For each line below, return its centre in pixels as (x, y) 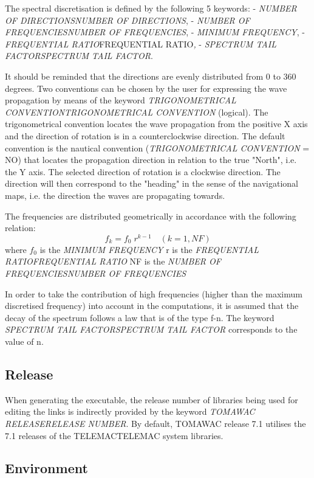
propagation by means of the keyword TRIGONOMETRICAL (121, 100)
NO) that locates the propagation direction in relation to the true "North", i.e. (151, 160)
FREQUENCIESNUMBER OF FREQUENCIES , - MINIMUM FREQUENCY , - (155, 32)
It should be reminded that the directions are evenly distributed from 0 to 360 (151, 76)
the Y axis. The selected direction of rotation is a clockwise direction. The (143, 171)
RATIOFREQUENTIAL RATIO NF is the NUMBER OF (113, 261)
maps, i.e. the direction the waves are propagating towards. (115, 195)
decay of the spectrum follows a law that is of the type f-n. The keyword (140, 317)
